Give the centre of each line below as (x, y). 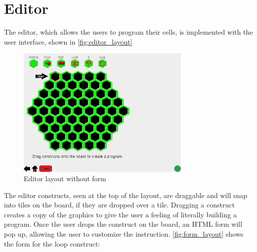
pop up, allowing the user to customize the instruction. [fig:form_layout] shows (124, 234)
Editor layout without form (65, 178)
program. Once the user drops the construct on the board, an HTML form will (123, 224)
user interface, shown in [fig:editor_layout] (68, 41)
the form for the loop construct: (52, 243)
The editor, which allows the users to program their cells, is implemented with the (128, 32)
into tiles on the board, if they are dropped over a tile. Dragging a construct (119, 205)
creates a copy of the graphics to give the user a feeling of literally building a (120, 214)
